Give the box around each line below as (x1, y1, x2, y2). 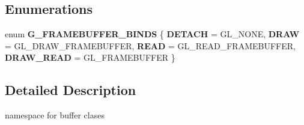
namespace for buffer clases (5, 109, 105, 121)
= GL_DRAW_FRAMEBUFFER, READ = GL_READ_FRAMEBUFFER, (5, 39, 296, 52)
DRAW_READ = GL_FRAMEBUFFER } (5, 51, 175, 64)
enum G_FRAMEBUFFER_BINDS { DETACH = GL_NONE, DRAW (5, 28, 300, 40)
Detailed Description (5, 81, 136, 99)
